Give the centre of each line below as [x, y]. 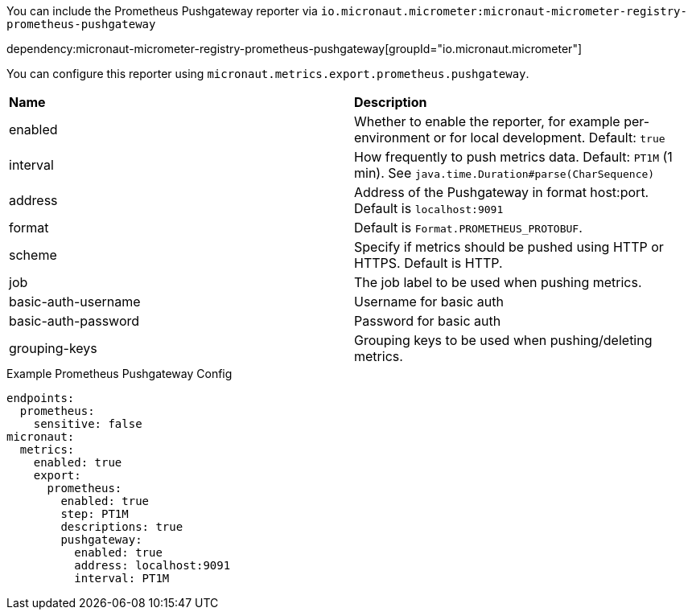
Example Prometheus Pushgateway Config [119, 374]
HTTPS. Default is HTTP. [428, 263]
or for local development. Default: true [549, 138]
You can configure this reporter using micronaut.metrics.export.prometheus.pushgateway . [268, 74]
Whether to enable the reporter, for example [487, 121]
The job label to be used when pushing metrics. [498, 282]
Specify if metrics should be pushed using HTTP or [509, 247]
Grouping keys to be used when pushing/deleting [503, 340]
